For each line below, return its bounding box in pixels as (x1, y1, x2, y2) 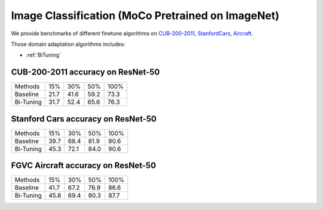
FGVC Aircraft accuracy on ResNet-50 (11, 161, 157, 171)
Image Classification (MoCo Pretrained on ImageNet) (11, 9, 279, 22)
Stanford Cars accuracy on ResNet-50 (11, 114, 157, 124)
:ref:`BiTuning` (26, 51, 61, 59)
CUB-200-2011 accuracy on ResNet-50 (11, 67, 160, 77)
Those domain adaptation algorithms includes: (11, 40, 126, 48)
